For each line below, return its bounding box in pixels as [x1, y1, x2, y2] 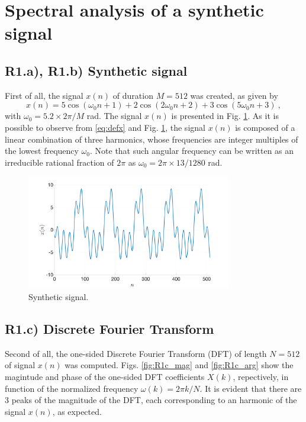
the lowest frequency [5, 144, 79, 157]
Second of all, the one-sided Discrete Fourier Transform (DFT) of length [5, 347, 267, 359]
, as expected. [52, 405, 102, 417]
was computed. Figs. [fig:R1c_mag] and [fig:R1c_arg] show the [65, 359, 294, 371]
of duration [112, 89, 153, 101]
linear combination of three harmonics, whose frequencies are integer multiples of [5, 133, 298, 145]
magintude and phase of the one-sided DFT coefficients [5, 371, 205, 383]
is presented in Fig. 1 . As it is [171, 109, 279, 122]
